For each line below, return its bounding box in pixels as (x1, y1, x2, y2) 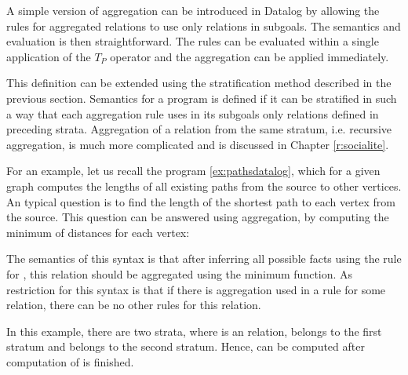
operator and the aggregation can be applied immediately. (110, 48, 389, 64)
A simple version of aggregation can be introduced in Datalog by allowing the (6, 2, 380, 18)
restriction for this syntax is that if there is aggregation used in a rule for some (6, 281, 386, 297)
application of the (6, 48, 91, 64)
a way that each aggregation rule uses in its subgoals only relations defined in (6, 105, 379, 122)
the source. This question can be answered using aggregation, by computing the (6, 209, 389, 225)
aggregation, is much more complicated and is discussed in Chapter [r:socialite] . (6, 136, 389, 152)
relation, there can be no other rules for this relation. (6, 297, 261, 313)
